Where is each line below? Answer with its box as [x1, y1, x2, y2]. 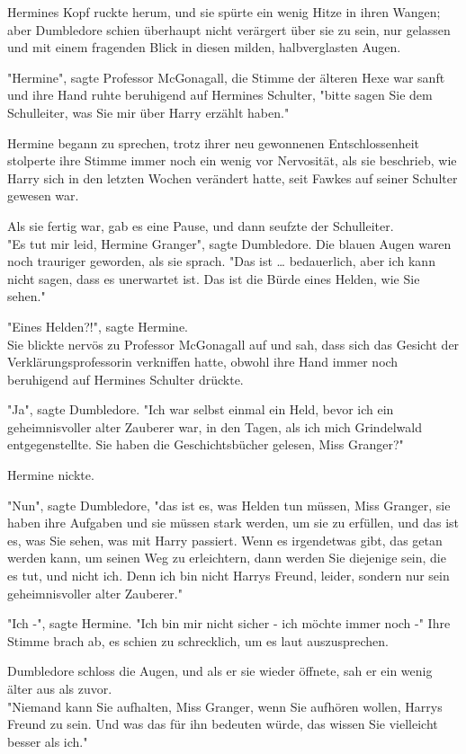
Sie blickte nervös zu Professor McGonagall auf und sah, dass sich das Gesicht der [7, 334, 460, 353]
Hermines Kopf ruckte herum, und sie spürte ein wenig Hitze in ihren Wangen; [7, 3, 441, 21]
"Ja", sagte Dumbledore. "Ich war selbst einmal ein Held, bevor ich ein [7, 400, 394, 419]
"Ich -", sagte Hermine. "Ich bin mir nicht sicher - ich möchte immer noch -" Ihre [7, 614, 451, 633]
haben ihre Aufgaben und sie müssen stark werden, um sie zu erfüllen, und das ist [7, 513, 459, 532]
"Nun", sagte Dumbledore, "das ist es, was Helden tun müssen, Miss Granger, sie [7, 495, 451, 514]
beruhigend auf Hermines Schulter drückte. [7, 369, 244, 388]
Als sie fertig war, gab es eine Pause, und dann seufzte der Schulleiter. [7, 216, 394, 235]
